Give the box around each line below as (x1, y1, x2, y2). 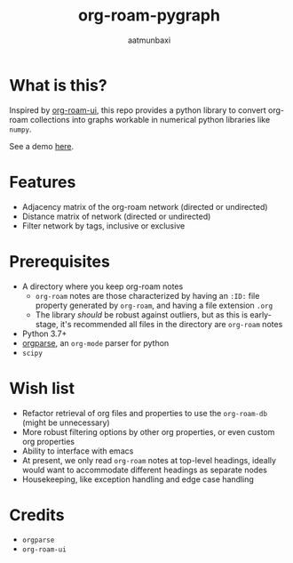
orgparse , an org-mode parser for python (21, 337, 170, 348)
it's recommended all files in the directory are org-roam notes (60, 318, 283, 329)
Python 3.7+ (21, 328, 67, 339)
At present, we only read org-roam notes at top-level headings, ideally (21, 454, 277, 465)
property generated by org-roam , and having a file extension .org (35, 300, 273, 310)
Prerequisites (9, 251, 111, 271)
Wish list (9, 378, 75, 398)
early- (249, 309, 273, 320)
